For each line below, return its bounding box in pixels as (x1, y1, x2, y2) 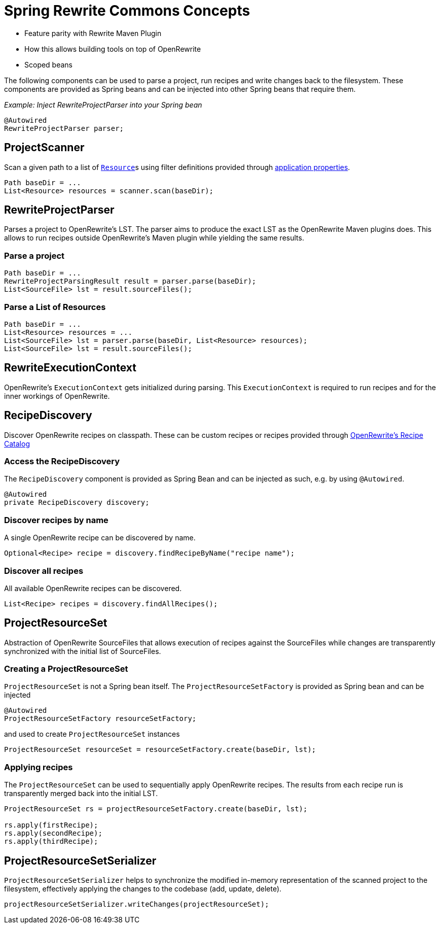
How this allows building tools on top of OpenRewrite (24, 44, 201, 53)
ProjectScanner (4, 141, 85, 154)
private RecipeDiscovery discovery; (4, 498, 150, 507)
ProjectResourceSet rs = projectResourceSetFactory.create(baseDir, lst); (4, 805, 308, 813)
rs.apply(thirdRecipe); (4, 837, 98, 846)
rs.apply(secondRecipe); (4, 829, 102, 838)
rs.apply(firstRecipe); (4, 821, 98, 830)
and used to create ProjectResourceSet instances (4, 730, 180, 739)
